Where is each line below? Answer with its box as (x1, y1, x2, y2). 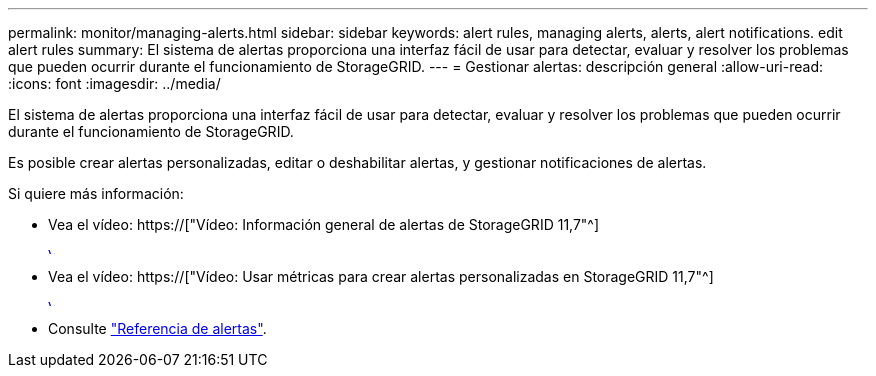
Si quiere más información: (8, 185, 184, 202)
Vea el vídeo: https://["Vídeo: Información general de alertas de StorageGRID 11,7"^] (48, 216, 600, 233)
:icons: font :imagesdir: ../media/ (8, 75, 221, 92)
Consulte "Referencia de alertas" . (48, 320, 267, 337)
